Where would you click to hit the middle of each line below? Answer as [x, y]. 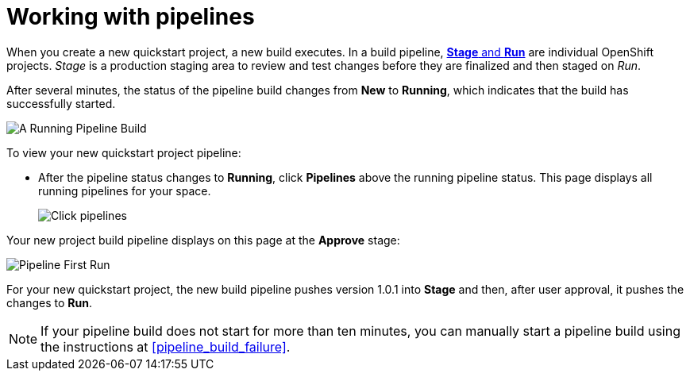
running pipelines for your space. [125, 190]
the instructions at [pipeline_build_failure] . [166, 346]
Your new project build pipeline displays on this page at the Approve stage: [203, 240]
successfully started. [61, 103]
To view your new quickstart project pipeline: [124, 152]
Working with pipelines [131, 17]
